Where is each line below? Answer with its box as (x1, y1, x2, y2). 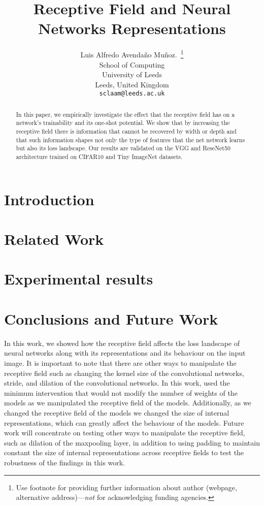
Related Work (4, 229, 104, 249)
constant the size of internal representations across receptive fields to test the (4, 447, 244, 458)
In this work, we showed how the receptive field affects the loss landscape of (4, 337, 240, 348)
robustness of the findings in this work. (4, 457, 125, 467)
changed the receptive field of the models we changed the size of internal (4, 407, 229, 418)
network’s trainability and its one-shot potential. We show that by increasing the (16, 118, 230, 127)
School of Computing (99, 59, 165, 70)
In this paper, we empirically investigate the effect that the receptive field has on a (16, 110, 235, 118)
